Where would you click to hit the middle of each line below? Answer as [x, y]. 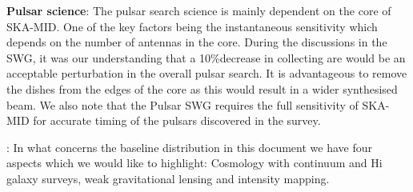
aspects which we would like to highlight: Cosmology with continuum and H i [194, 163]
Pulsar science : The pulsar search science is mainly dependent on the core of [199, 10]
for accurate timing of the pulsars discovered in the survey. [177, 120]
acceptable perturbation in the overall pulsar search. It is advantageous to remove [207, 73]
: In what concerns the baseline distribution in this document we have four [189, 147]
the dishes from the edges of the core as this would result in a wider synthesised [202, 88]
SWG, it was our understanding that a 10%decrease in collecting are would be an [206, 57]
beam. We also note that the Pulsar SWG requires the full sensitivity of [182, 104]
